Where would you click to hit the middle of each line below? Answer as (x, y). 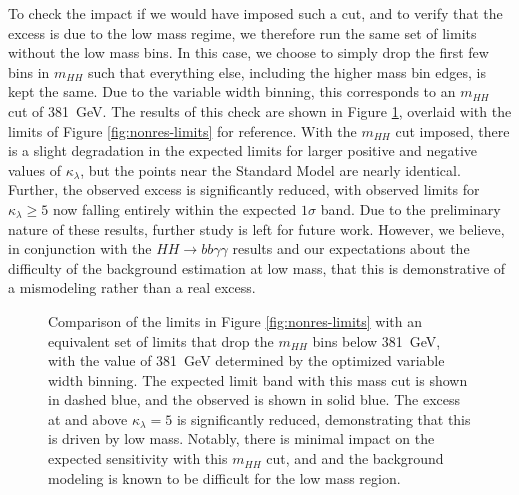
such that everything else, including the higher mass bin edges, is (287, 71)
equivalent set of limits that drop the (161, 340)
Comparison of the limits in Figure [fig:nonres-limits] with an (235, 320)
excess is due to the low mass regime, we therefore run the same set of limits (242, 32)
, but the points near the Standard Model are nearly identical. (270, 169)
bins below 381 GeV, (376, 340)
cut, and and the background (355, 458)
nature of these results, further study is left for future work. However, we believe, (256, 228)
